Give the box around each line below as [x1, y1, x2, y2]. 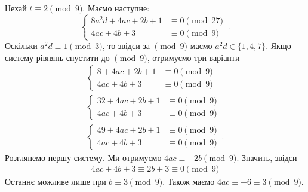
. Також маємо [162, 175, 215, 188]
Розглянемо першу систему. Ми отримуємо [5, 151, 162, 163]
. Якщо [266, 39, 291, 52]
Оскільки [5, 39, 38, 52]
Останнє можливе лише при [5, 175, 106, 188]
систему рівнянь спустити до [5, 51, 110, 63]
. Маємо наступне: [82, 2, 150, 14]
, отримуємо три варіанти [147, 51, 240, 63]
